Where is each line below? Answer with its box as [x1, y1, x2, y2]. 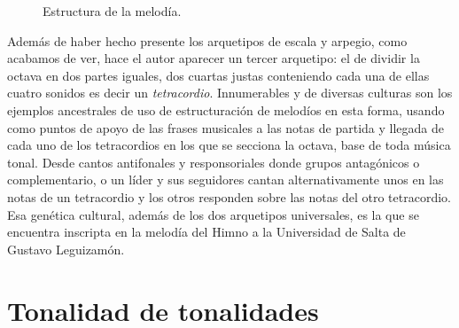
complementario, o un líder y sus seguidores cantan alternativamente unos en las [7, 170, 444, 189]
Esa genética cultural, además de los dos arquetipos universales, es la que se [7, 205, 419, 223]
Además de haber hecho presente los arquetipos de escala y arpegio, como [7, 31, 408, 50]
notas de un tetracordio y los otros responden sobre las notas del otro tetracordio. [7, 187, 451, 206]
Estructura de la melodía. [43, 2, 182, 20]
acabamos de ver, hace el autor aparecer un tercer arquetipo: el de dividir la [7, 49, 420, 67]
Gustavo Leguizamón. [7, 239, 125, 258]
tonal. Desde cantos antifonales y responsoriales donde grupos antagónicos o [7, 152, 420, 171]
